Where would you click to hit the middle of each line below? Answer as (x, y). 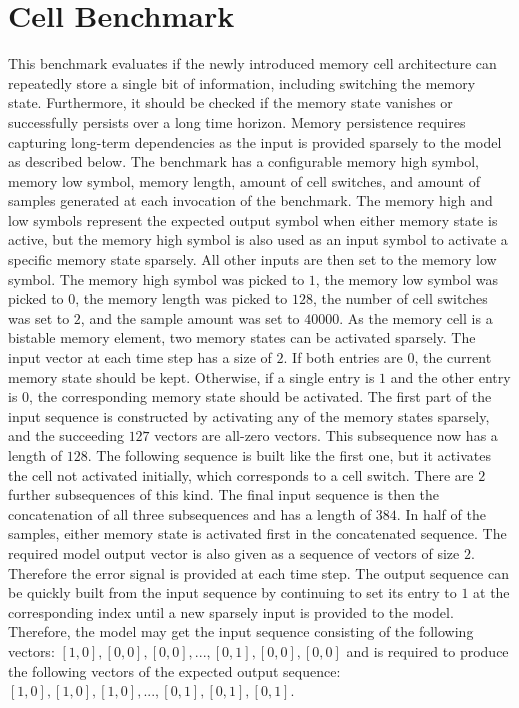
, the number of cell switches (400, 298)
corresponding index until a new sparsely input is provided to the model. (231, 611)
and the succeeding (66, 435)
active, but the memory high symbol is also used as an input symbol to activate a (258, 239)
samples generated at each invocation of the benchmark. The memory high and (250, 200)
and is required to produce (427, 650)
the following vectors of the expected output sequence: (174, 670)
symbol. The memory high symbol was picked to (156, 278)
